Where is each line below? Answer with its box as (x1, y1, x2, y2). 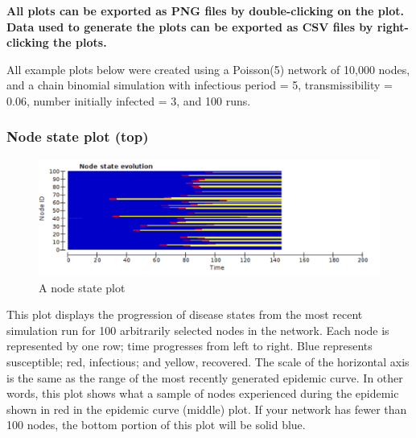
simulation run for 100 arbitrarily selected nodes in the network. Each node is (6, 321, 389, 338)
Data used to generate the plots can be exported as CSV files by (6, 18, 373, 35)
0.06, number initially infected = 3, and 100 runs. (6, 92, 251, 109)
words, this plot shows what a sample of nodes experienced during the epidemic (6, 385, 399, 402)
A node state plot (39, 279, 126, 295)
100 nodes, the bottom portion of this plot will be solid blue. (6, 416, 306, 433)
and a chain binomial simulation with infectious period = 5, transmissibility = (6, 76, 393, 93)
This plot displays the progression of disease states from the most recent (6, 306, 363, 323)
